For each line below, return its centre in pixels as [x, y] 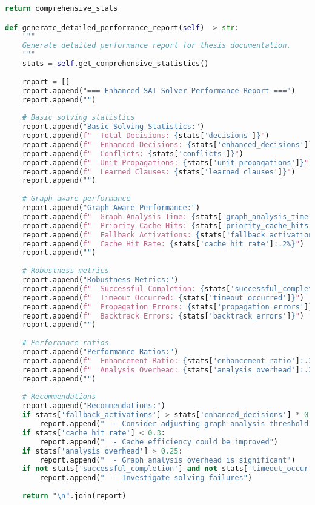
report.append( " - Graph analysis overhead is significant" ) [167, 460]
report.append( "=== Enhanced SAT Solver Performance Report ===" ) [159, 91]
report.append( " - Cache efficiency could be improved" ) [159, 442]
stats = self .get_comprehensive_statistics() [115, 64]
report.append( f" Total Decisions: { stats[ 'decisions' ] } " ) [146, 136]
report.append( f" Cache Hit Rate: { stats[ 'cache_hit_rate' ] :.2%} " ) [163, 244]
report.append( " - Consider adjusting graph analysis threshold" [176, 424]
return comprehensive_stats [61, 8]
